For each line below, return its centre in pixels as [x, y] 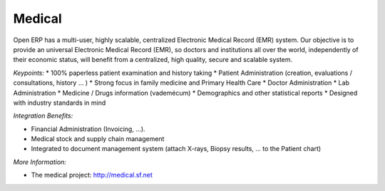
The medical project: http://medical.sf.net [92, 175]
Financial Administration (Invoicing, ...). [88, 129]
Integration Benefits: [43, 116]
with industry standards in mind [60, 103]
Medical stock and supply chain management [98, 139]
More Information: [40, 162]
